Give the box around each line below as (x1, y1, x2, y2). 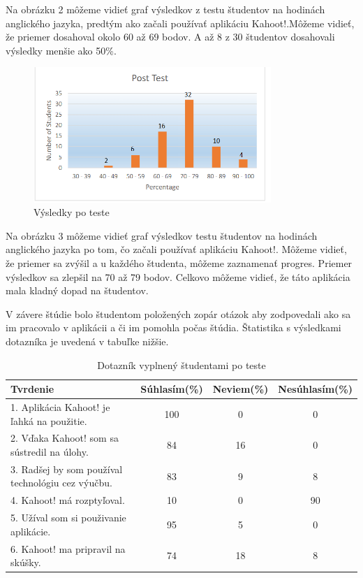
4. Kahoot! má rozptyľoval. (10, 493, 125, 507)
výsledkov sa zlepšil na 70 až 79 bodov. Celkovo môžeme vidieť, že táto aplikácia (6, 269, 350, 284)
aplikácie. (10, 523, 51, 538)
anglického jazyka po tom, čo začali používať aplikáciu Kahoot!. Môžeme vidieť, (6, 242, 347, 257)
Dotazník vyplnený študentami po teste (97, 357, 266, 372)
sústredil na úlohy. (10, 445, 89, 458)
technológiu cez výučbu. (10, 475, 112, 490)
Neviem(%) (212, 382, 269, 396)
